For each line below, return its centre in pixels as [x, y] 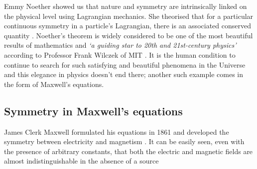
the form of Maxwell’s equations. [54, 84]
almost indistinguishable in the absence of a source [81, 161]
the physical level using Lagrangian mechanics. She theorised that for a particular [129, 16]
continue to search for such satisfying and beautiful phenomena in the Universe [125, 64]
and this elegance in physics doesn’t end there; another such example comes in [124, 74]
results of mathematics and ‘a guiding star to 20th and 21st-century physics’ [120, 45]
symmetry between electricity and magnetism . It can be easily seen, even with [124, 141]
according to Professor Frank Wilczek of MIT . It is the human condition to [120, 54]
